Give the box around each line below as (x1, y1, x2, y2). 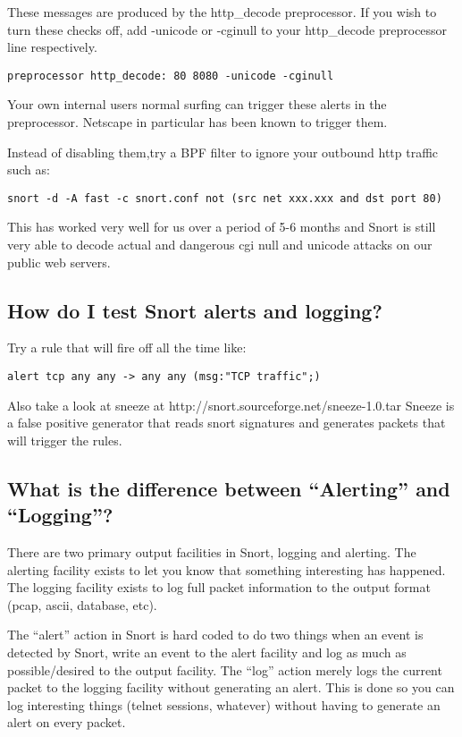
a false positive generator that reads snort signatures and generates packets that (7, 413, 446, 432)
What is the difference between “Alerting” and (7, 474, 450, 502)
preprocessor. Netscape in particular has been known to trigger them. (7, 113, 388, 131)
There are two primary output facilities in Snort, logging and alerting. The (7, 543, 416, 562)
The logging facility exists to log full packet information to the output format (7, 578, 431, 597)
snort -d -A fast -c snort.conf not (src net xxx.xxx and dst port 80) (7, 191, 442, 205)
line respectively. (7, 38, 97, 56)
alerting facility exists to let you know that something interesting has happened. (7, 560, 446, 579)
